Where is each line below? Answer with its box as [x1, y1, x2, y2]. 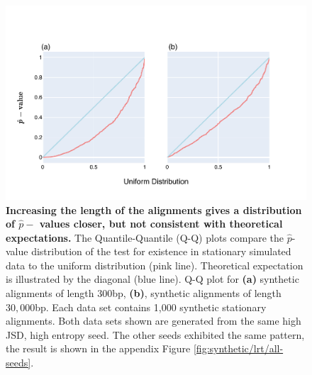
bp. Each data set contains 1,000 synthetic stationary [35, 299, 267, 314]
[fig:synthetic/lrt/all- [193, 341, 284, 356]
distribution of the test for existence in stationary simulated [31, 244, 291, 259]
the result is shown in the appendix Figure [6, 341, 191, 356]
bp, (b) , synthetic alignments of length [112, 286, 282, 301]
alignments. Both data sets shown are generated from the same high [6, 313, 301, 328]
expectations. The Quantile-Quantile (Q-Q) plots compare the [6, 230, 284, 245]
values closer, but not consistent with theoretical [39, 216, 283, 231]
